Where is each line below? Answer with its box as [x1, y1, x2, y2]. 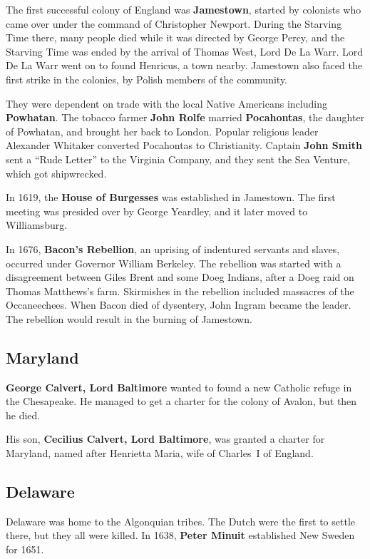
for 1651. [6, 542, 44, 557]
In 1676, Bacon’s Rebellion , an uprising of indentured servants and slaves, [6, 241, 340, 256]
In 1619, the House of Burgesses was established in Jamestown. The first [6, 190, 336, 205]
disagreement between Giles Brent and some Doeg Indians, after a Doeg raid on [6, 270, 354, 284]
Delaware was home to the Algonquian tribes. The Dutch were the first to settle [6, 513, 356, 528]
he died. [6, 407, 41, 422]
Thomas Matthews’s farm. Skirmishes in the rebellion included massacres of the [6, 283, 354, 298]
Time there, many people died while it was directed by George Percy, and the [6, 30, 345, 45]
